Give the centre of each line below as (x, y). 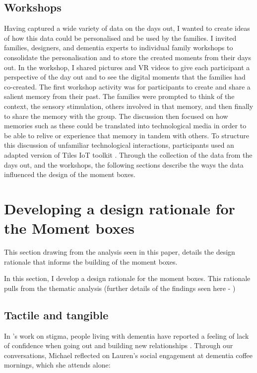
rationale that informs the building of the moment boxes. (91, 261)
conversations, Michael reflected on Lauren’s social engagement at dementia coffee (128, 355)
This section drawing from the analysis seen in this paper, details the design (120, 252)
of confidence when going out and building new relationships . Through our (119, 345)
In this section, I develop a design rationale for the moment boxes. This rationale (127, 278)
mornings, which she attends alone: (57, 365)
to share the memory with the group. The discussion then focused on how (116, 116)
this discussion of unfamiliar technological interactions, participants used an (119, 145)
